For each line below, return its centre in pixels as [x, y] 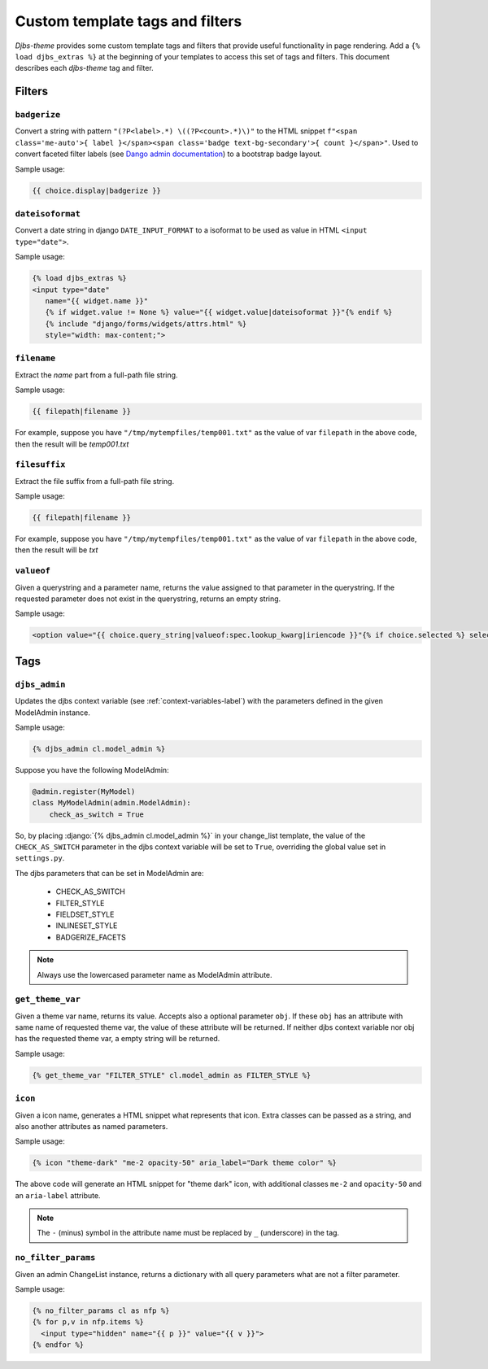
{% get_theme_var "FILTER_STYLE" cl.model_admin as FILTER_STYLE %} [172, 1075]
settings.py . [40, 858]
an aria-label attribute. [58, 1195]
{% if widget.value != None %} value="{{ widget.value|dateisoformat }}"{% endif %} [219, 312]
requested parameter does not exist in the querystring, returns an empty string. [148, 599]
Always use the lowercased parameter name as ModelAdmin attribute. [155, 974]
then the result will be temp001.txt [72, 444]
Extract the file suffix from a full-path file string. [95, 481]
